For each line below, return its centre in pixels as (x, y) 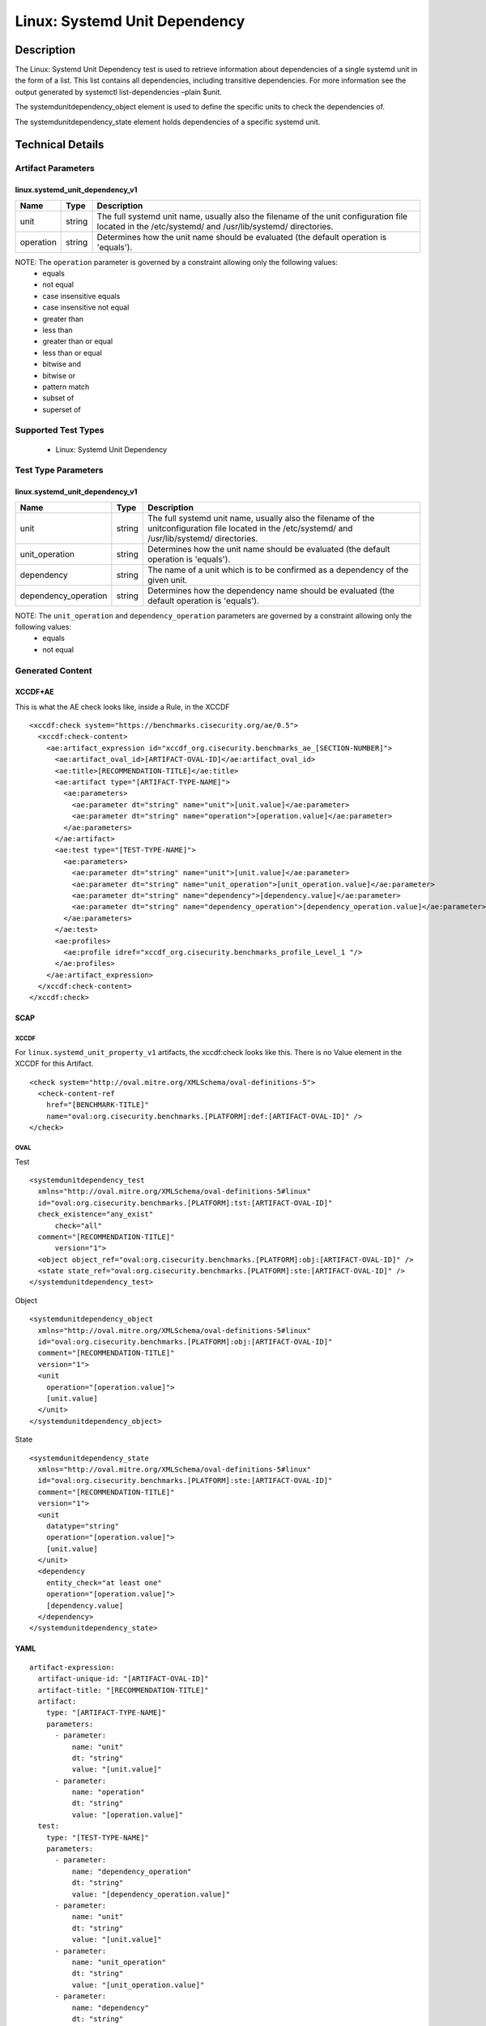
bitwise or (59, 375)
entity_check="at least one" (104, 1583)
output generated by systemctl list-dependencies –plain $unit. (119, 92)
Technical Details (60, 145)
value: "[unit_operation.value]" (138, 1985)
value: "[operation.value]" (128, 1814)
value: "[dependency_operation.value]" (151, 1894)
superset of (62, 409)
